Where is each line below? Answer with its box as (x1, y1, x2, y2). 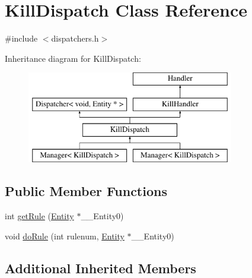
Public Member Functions (5, 182, 167, 200)
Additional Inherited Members (5, 258, 196, 277)
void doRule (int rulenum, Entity (5, 229, 125, 242)
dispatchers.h (51, 32, 99, 45)
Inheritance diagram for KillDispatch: (5, 52, 141, 64)
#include (5, 32, 38, 45)
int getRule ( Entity (5, 210, 74, 222)
